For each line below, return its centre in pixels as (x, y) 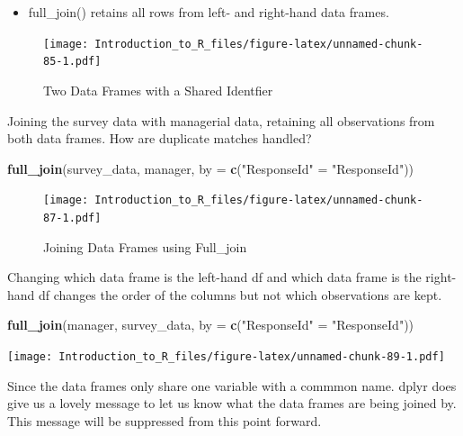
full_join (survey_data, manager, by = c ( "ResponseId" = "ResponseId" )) (211, 168)
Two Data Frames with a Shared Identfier (158, 90)
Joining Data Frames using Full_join (145, 246)
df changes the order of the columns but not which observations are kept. (240, 294)
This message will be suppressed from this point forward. (165, 420)
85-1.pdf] (72, 62)
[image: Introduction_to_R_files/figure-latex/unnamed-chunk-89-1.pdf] (226, 356)
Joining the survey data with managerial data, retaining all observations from (221, 120)
